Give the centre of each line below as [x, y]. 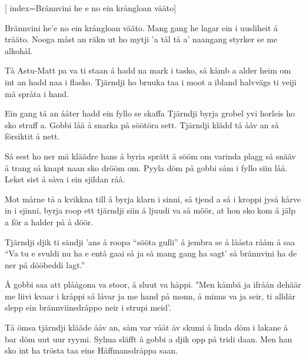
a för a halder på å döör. [49, 221]
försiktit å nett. [32, 136]
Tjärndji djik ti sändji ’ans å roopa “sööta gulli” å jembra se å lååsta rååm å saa [150, 241]
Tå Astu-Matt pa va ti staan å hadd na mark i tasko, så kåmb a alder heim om [148, 70]
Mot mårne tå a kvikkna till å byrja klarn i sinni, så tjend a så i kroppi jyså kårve [153, 199]
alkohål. [19, 50]
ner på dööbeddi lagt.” [45, 264]
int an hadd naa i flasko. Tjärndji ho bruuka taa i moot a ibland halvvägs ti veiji [151, 81]
